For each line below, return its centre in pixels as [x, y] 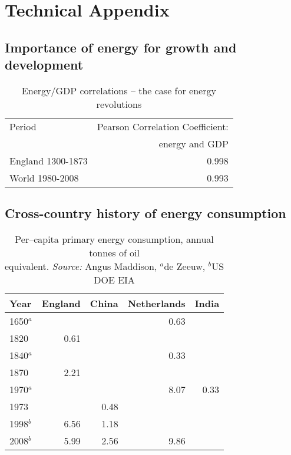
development [44, 65]
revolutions [119, 104]
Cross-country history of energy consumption [145, 213]
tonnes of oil [114, 253]
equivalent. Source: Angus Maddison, [81, 266]
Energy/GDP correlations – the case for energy [119, 90]
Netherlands [156, 304]
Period [23, 126]
